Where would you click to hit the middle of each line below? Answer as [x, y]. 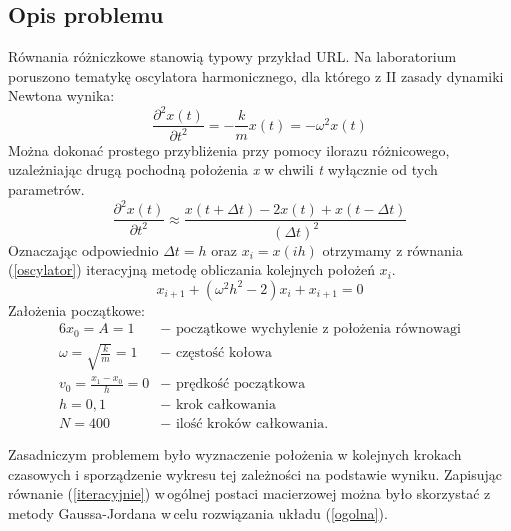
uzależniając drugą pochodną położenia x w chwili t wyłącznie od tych [223, 169]
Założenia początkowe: [76, 309]
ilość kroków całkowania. [252, 424]
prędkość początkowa [240, 384]
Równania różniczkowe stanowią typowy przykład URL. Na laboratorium [232, 56]
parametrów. [46, 189]
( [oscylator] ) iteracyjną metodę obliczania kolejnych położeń [191, 269]
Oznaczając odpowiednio [83, 249]
